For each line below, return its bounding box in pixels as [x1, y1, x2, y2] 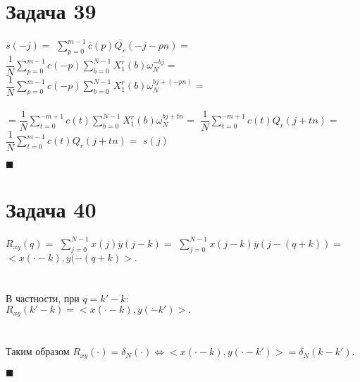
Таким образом [6, 344, 70, 359]
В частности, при [6, 290, 80, 305]
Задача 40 [6, 194, 97, 223]
